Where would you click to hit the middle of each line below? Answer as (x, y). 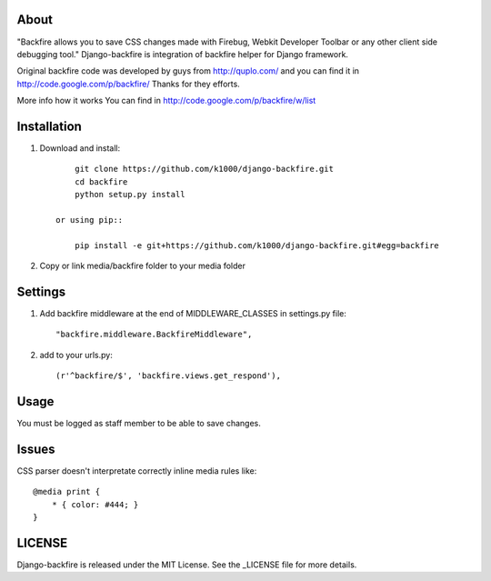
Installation (49, 126)
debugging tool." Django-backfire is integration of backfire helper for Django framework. (183, 54)
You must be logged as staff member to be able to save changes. (139, 424)
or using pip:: (90, 220)
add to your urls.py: (76, 355)
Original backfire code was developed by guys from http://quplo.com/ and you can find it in (188, 71)
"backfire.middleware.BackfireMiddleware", (154, 335)
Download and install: (80, 148)
